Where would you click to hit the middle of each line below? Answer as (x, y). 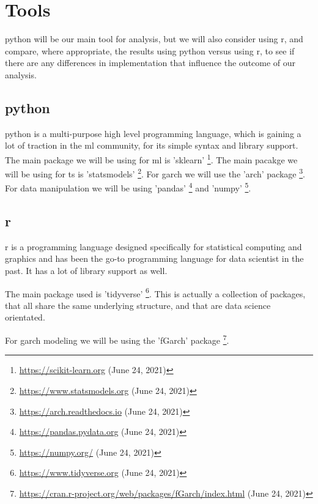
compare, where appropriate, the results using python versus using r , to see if (150, 50)
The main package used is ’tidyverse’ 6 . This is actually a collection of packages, (155, 292)
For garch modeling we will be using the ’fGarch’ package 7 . (117, 339)
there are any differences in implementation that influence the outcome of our (150, 63)
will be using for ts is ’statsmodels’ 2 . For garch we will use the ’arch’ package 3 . (155, 173)
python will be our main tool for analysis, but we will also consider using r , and (154, 39)
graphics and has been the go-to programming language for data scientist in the (154, 258)
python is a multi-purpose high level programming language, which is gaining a (153, 133)
